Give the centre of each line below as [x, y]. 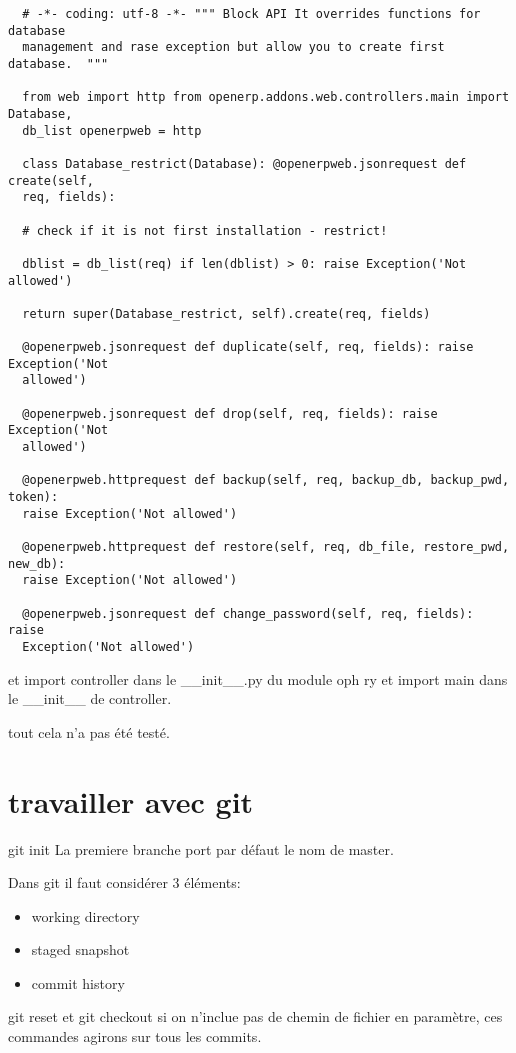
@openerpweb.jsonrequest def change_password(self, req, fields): [248, 613]
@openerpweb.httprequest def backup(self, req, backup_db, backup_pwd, [266, 480]
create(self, [51, 180]
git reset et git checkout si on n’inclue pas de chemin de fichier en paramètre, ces [255, 1016]
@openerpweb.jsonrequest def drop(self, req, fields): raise [230, 413]
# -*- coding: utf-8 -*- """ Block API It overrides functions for [251, 14]
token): [33, 497]
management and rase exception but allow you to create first [233, 47]
